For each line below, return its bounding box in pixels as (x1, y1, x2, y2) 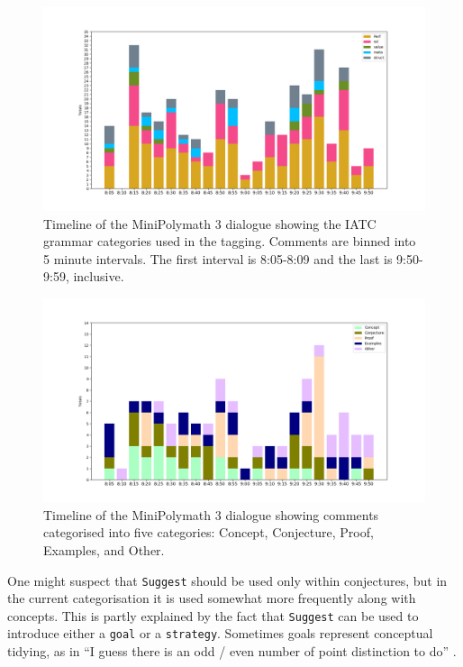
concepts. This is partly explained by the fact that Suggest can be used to (7, 606, 419, 625)
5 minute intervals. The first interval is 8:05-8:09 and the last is (43, 249, 393, 268)
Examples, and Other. (43, 540, 165, 559)
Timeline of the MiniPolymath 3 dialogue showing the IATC (43, 214, 377, 233)
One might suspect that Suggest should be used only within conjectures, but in (7, 571, 448, 589)
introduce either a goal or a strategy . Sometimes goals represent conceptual (7, 624, 433, 643)
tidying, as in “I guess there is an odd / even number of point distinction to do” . (7, 642, 457, 661)
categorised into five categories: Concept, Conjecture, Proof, (43, 523, 374, 542)
